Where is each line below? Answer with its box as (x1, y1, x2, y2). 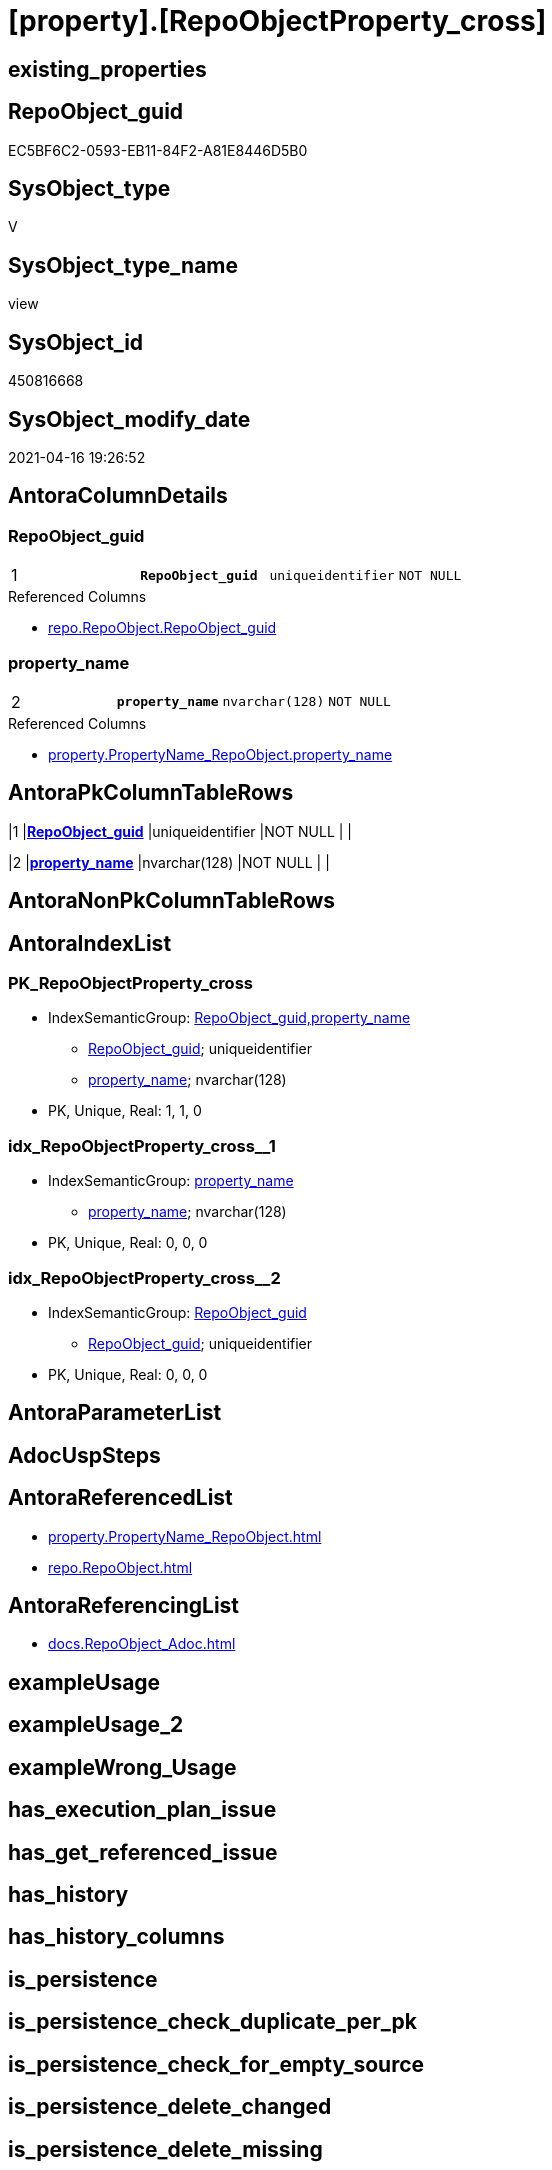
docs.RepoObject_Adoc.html (48, 1635, 236, 1653)
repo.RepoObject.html (48, 1558, 193, 1576)
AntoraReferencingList (8, 1593, 240, 1619)
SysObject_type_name (8, 252, 239, 278)
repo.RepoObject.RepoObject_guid (48, 619, 277, 637)
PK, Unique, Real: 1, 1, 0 (48, 1102, 202, 1120)
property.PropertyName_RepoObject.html (48, 1527, 322, 1545)
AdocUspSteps (8, 1442, 161, 1468)
